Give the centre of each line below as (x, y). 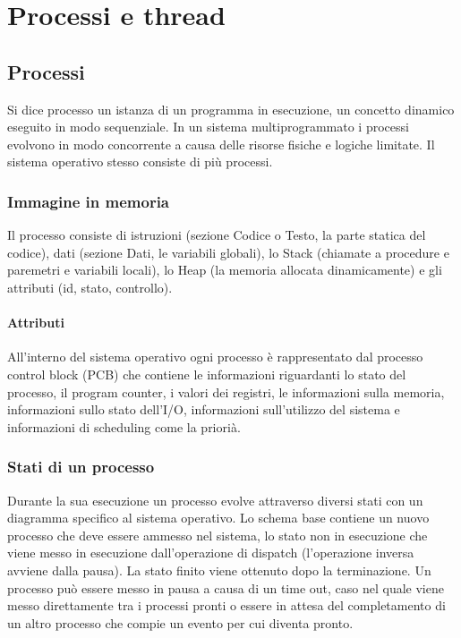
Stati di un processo (81, 467)
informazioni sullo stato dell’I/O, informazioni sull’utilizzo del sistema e (204, 409)
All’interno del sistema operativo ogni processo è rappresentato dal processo (215, 357)
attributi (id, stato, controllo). (90, 287)
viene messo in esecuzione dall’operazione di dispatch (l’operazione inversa (211, 553)
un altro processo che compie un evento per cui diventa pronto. (180, 622)
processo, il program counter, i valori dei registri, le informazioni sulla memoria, (226, 391)
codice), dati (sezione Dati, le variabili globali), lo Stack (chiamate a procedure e (228, 252)
